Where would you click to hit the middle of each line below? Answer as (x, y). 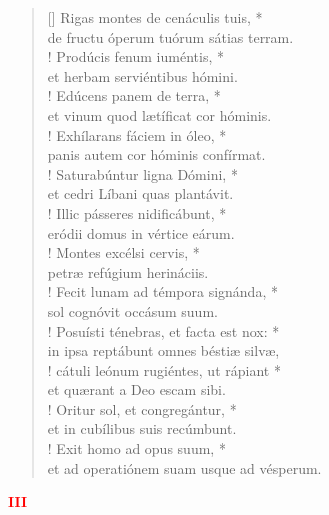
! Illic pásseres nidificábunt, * (137, 212)
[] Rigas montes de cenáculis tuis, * (155, 17)
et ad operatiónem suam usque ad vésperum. (184, 467)
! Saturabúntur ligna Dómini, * (142, 173)
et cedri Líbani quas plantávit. (140, 193)
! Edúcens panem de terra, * (134, 95)
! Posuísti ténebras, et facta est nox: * (163, 330)
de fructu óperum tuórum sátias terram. (170, 36)
